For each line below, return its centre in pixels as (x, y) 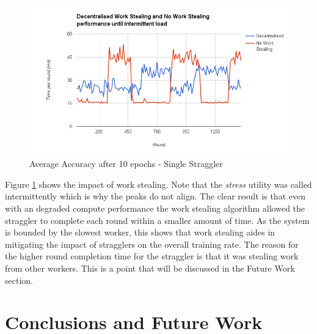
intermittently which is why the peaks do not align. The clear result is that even (155, 196)
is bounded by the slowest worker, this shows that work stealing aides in (140, 232)
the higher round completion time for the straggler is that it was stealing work (152, 256)
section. (19, 280)
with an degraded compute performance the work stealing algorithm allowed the (155, 208)
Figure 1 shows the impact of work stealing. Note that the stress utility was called (158, 184)
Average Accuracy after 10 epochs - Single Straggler (126, 164)
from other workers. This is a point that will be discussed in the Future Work (150, 268)
